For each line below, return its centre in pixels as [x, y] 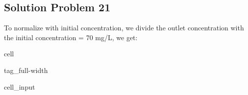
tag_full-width [26, 70]
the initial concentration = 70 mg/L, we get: [71, 37]
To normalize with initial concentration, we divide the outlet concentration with [124, 28]
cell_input [20, 86]
